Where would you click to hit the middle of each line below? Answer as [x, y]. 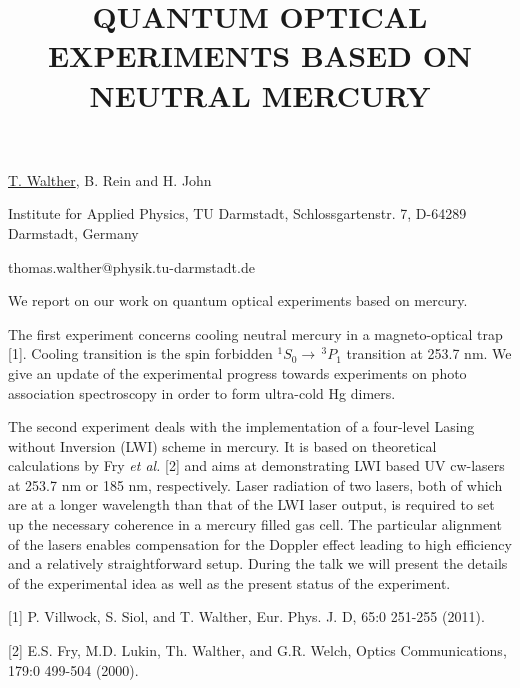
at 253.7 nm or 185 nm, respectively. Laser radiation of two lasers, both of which [255, 484]
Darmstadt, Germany [73, 232]
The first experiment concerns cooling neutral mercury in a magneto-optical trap [255, 333]
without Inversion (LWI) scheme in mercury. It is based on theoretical [222, 445]
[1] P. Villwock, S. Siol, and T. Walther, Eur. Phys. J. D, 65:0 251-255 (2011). [246, 616]
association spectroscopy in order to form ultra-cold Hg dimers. [202, 392]
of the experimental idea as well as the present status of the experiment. [229, 582]
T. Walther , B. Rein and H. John [110, 179]
